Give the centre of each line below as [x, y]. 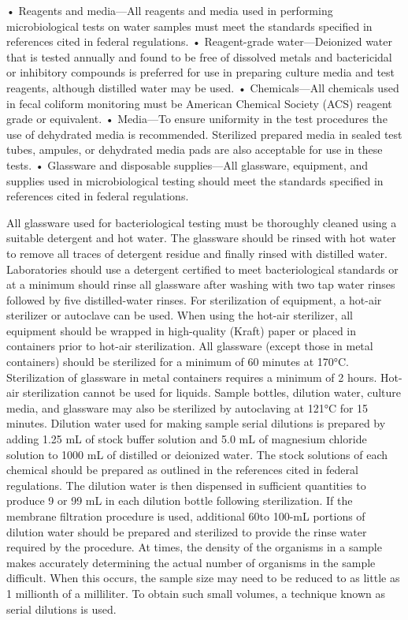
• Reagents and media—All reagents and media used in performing [170, 10]
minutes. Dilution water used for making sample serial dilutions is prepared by [196, 423]
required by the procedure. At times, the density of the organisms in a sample [194, 547]
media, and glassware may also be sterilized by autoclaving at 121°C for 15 [187, 407]
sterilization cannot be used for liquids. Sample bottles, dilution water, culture [212, 392]
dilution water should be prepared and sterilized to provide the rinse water [187, 531]
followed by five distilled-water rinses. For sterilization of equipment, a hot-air [194, 299]
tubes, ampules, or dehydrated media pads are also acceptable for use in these [195, 149]
